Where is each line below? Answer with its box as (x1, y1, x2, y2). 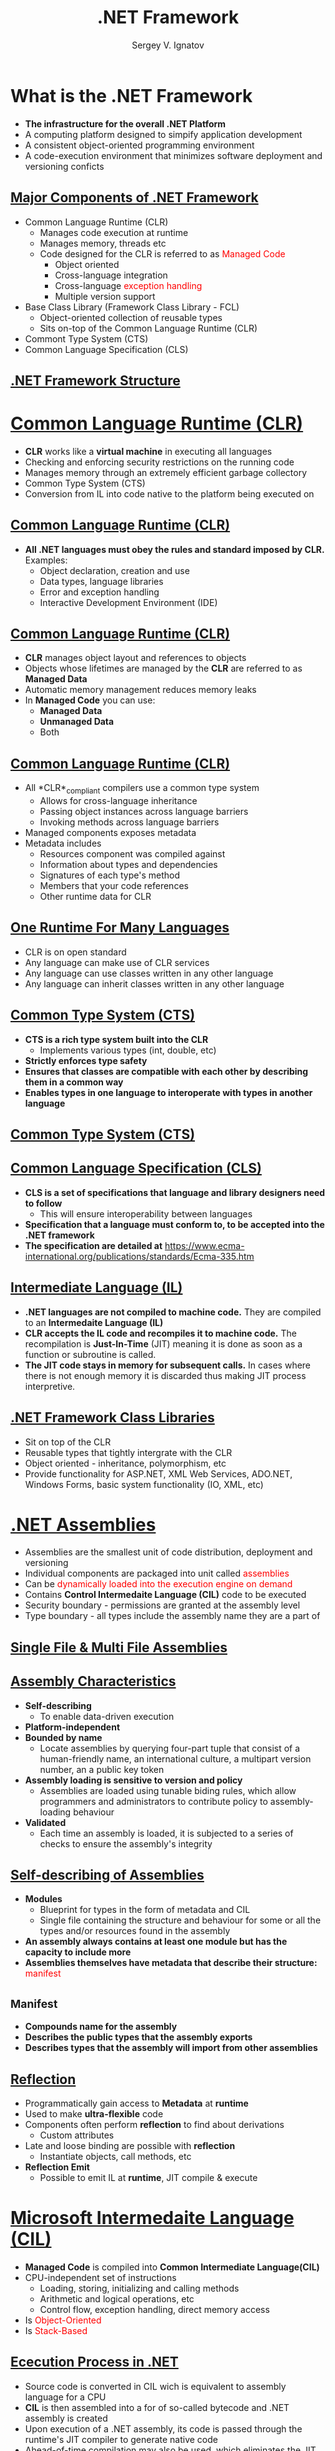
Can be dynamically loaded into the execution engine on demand (24, 1578, 293, 1590)
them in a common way (24, 1076, 124, 1088)
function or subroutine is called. (24, 1348, 157, 1360)
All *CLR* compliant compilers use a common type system (24, 782, 260, 796)
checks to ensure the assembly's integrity (39, 1837, 213, 1850)
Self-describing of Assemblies (10, 1867, 205, 1884)
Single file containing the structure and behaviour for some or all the (39, 1914, 322, 1926)
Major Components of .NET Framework (10, 189, 259, 206)
